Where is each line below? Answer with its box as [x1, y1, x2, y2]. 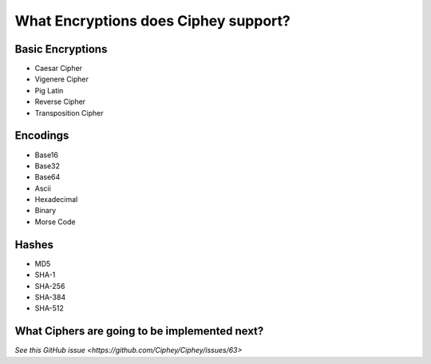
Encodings [14, 129, 69, 143]
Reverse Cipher [34, 97, 86, 107]
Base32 [34, 160, 60, 171]
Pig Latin [34, 85, 64, 95]
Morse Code [34, 216, 76, 227]
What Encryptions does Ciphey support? [14, 12, 291, 30]
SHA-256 [34, 281, 65, 291]
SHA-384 [34, 292, 66, 302]
